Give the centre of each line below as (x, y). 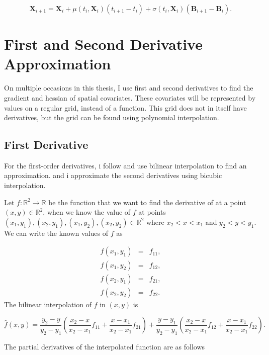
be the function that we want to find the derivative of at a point (147, 202)
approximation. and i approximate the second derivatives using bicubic (113, 175)
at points (152, 212)
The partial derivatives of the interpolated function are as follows (105, 346)
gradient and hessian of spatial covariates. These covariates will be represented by (130, 97)
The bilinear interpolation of (48, 304)
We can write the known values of (56, 233)
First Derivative (46, 145)
